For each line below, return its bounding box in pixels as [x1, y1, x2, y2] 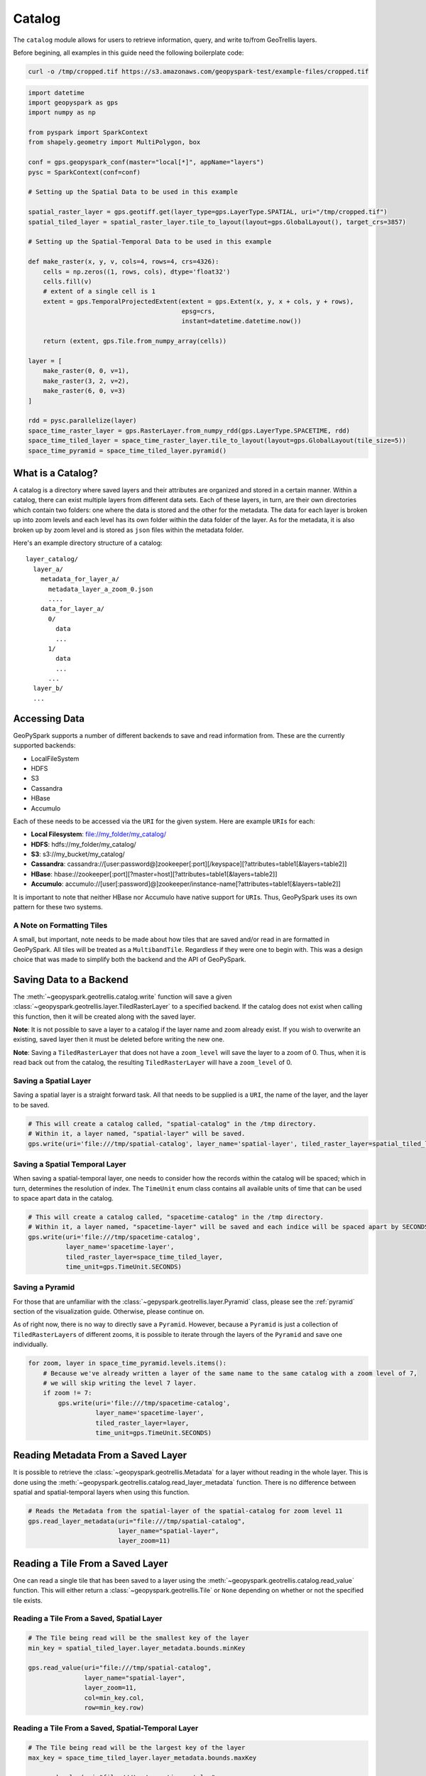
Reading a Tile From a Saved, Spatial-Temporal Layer [13, 1723, 199, 1733]
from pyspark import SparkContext [28, 129, 148, 136]
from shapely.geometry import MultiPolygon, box [28, 139, 201, 146]
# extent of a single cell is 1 [43, 288, 156, 296]
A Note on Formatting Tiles [13, 920, 108, 930]
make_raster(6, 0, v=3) [43, 387, 126, 395]
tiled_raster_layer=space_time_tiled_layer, [65, 1252, 223, 1261]
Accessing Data [13, 713, 85, 725]
